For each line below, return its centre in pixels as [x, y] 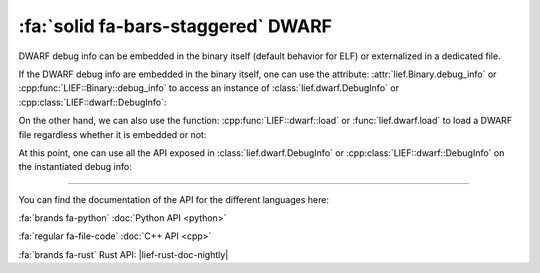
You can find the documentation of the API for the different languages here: [174, 199]
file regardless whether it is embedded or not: [112, 134]
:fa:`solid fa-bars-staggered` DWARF [175, 26]
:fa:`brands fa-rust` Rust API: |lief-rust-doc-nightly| [123, 254]
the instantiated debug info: [75, 167]
